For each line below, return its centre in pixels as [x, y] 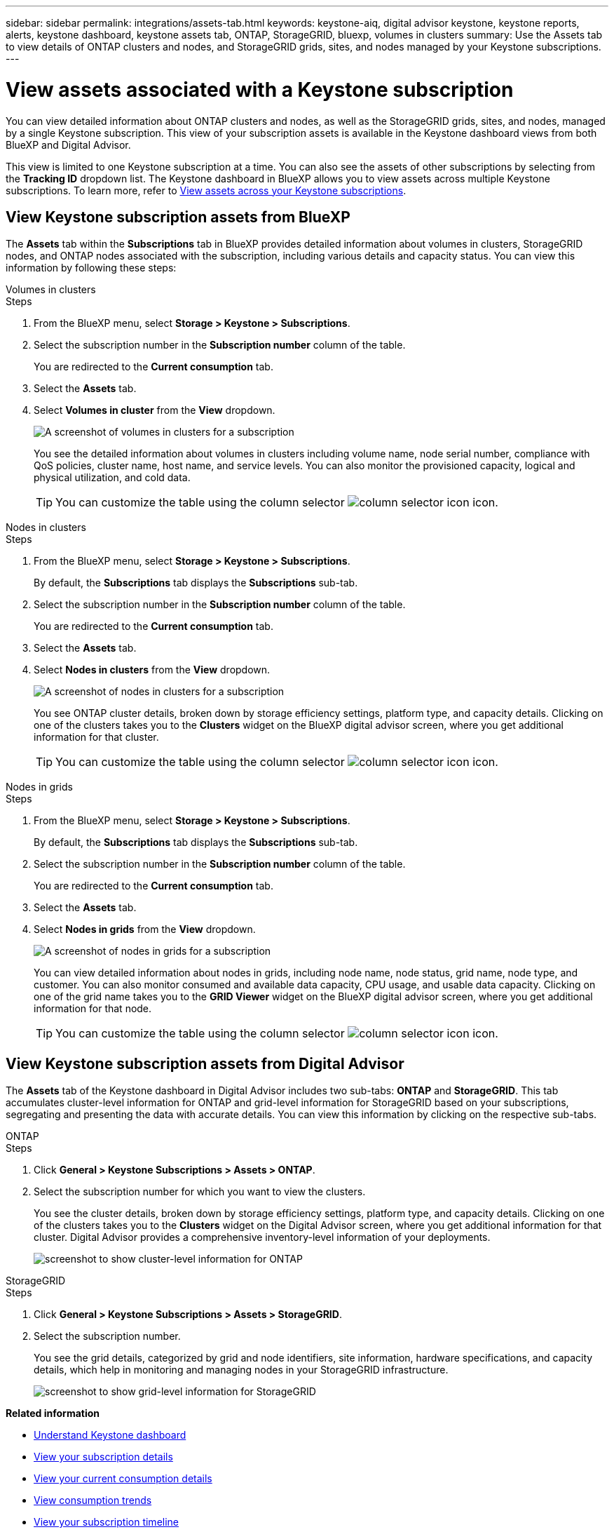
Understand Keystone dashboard [110, 1435]
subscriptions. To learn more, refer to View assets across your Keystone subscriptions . [206, 190]
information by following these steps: [91, 268]
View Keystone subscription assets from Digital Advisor [205, 1063]
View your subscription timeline [107, 1522]
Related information [53, 1413]
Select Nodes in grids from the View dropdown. [145, 929]
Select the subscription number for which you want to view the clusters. [200, 1192]
